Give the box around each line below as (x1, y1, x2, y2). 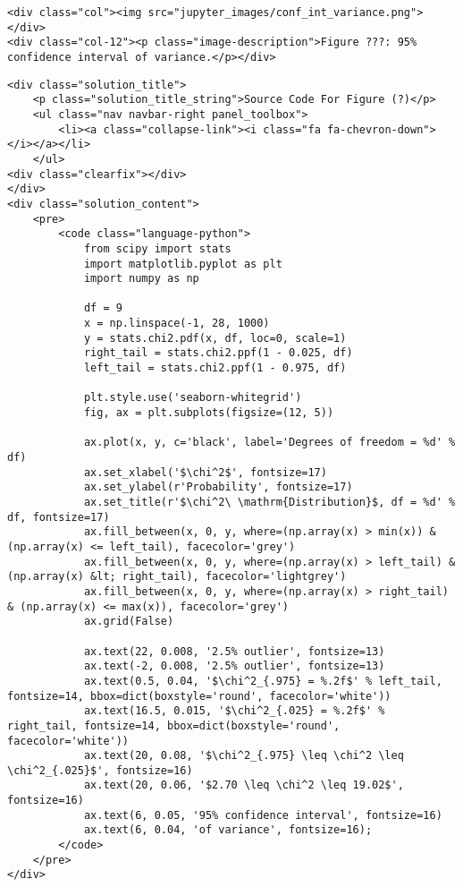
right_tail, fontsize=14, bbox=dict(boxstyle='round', (7, 719, 341, 732)
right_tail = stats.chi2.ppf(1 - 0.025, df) (83, 346, 353, 360)
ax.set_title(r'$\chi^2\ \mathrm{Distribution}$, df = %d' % (83, 496, 456, 508)
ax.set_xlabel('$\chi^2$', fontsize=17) (83, 465, 327, 479)
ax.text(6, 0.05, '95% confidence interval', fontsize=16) (83, 808, 442, 822)
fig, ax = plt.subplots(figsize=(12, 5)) (83, 406, 334, 420)
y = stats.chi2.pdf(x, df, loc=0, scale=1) (83, 331, 347, 345)
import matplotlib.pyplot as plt (83, 257, 282, 270)
